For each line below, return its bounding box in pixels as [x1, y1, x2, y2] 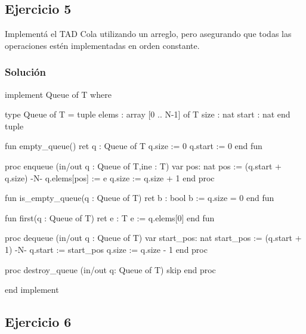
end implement [5, 283, 59, 296]
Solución [5, 64, 46, 79]
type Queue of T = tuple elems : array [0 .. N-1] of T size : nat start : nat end [5, 108, 290, 120]
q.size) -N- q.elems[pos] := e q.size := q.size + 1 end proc [5, 171, 215, 184]
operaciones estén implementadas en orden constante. [5, 39, 200, 51]
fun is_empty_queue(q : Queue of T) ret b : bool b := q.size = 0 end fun [5, 191, 274, 204]
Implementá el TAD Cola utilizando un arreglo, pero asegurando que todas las [5, 27, 292, 40]
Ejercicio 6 [5, 313, 72, 331]
